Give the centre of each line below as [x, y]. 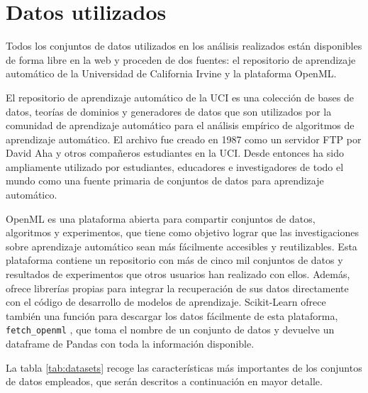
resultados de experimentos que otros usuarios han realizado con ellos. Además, [178, 274]
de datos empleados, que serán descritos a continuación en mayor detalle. [164, 381]
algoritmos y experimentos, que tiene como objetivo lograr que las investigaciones [182, 232]
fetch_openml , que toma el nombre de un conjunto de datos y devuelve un [170, 330]
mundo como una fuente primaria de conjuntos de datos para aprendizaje [165, 181]
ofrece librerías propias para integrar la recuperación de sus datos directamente [177, 288]
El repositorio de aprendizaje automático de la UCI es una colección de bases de [180, 97]
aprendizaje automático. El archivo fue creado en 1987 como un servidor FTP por [184, 139]
